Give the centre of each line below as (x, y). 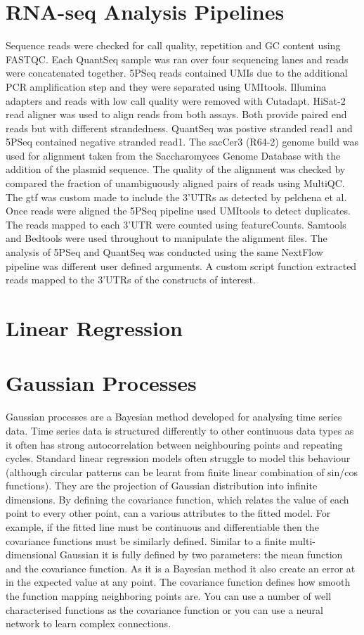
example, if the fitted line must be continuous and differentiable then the (162, 527)
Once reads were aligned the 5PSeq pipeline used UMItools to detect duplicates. (178, 211)
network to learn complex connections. (89, 623)
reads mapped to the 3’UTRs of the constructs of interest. (131, 280)
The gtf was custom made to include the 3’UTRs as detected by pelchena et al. (176, 197)
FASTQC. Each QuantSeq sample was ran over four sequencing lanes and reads (177, 59)
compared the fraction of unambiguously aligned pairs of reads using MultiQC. (175, 183)
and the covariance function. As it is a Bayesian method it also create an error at (181, 568)
